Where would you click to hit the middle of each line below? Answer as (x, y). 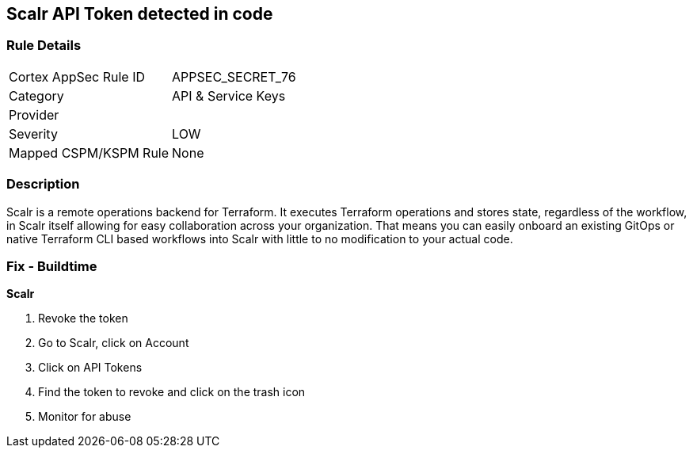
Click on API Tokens (90, 368)
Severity (33, 134)
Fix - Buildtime (52, 266)
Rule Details (44, 46)
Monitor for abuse (85, 417)
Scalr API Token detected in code (140, 14)
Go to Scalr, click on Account (114, 343)
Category (36, 95)
